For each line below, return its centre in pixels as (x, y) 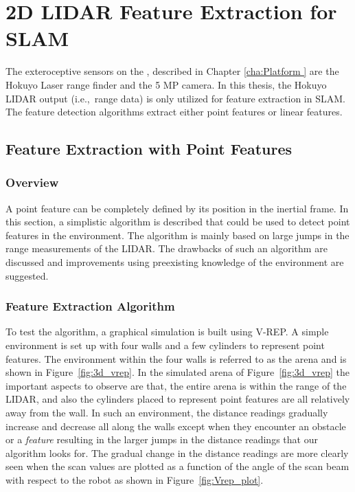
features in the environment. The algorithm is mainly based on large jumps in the (177, 235)
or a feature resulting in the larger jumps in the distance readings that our (162, 439)
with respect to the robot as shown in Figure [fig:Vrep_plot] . (135, 480)
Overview (32, 182)
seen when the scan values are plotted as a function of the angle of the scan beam (177, 466)
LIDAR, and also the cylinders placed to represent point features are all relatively (178, 399)
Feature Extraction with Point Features (149, 149)
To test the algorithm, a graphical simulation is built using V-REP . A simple (167, 332)
